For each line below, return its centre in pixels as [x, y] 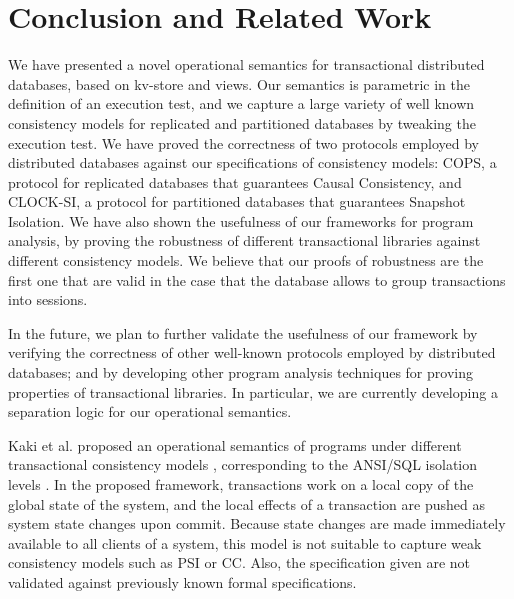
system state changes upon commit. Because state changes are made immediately [257, 523]
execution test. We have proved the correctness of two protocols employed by [243, 142]
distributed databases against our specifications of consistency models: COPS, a [252, 162]
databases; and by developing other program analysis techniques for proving [240, 372]
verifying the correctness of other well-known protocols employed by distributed [252, 352]
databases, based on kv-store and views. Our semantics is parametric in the [239, 83]
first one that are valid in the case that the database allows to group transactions [257, 279]
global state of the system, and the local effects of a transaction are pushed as [246, 503]
